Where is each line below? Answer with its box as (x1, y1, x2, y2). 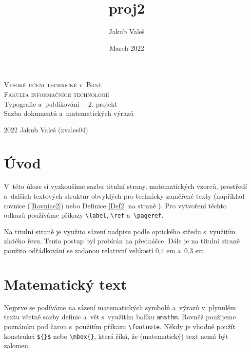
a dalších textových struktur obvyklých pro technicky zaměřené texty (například (4, 191, 245, 201)
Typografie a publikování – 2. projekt (4, 98, 117, 109)
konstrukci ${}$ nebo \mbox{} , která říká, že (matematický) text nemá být (4, 331, 229, 341)
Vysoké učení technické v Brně (4, 79, 102, 90)
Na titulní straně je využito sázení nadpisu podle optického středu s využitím (4, 226, 236, 236)
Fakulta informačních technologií (4, 89, 109, 99)
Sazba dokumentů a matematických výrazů (4, 108, 134, 118)
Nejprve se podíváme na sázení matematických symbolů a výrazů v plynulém (4, 302, 236, 312)
